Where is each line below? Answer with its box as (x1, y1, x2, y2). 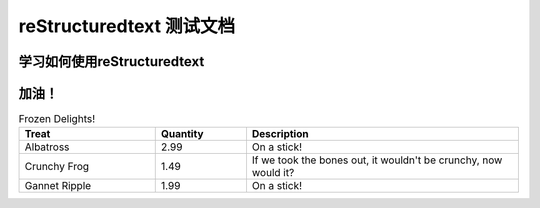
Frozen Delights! (18, 112, 95, 126)
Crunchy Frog (24, 160, 90, 174)
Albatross (24, 140, 70, 154)
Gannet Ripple (24, 179, 92, 193)
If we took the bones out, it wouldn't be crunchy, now (251, 153, 503, 167)
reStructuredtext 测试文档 (18, 15, 236, 37)
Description (251, 127, 309, 141)
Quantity (160, 127, 204, 141)
